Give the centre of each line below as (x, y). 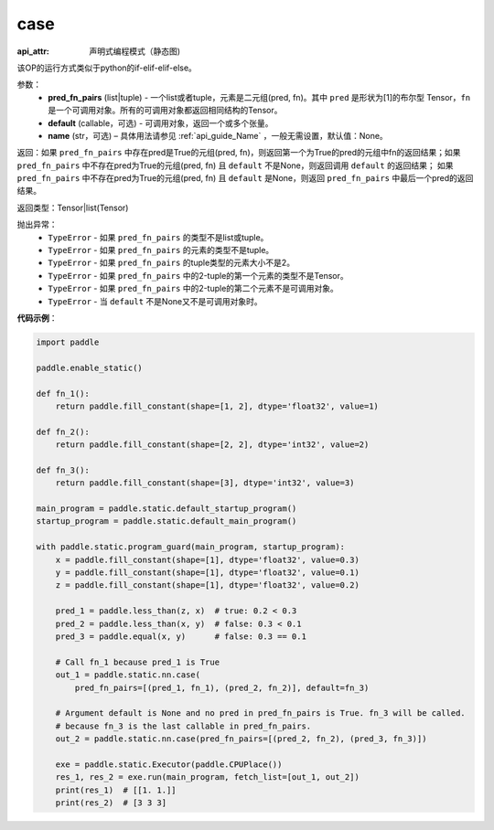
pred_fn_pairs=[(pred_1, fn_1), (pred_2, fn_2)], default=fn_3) (222, 687)
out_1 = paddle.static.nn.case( (128, 675)
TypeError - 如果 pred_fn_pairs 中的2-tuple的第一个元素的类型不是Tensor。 (199, 275)
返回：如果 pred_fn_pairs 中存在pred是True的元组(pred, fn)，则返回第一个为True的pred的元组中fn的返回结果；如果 (239, 153)
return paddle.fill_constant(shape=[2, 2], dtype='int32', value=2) (212, 445)
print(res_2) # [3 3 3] (111, 803)
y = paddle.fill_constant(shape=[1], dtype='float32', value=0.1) (208, 572)
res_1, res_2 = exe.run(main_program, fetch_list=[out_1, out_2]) (208, 777)
